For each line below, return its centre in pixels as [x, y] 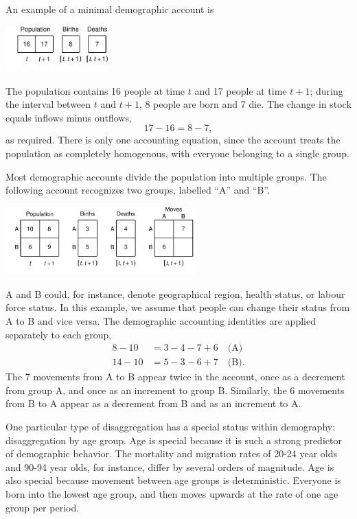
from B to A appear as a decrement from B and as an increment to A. [153, 403]
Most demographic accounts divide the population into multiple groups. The [166, 176]
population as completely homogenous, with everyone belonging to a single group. [177, 153]
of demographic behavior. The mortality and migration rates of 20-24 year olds [172, 453]
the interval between [48, 104]
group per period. [43, 507]
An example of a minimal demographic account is [110, 9]
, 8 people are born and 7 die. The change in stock [245, 104]
